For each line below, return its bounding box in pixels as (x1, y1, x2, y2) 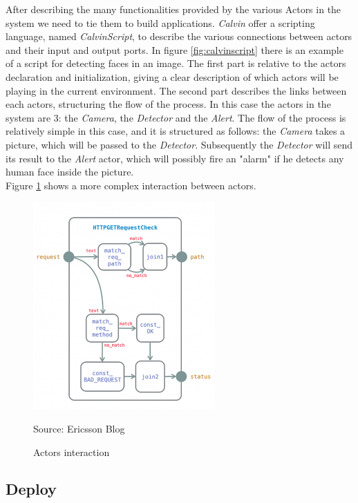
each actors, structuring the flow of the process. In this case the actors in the (6, 97, 331, 111)
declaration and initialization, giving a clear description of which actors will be (6, 69, 339, 84)
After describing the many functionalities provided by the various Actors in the (6, 2, 341, 16)
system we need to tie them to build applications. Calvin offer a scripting (6, 15, 315, 30)
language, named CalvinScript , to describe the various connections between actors (6, 29, 352, 44)
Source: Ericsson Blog (33, 421, 125, 435)
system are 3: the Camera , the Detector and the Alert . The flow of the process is (6, 110, 346, 124)
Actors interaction (33, 444, 110, 459)
